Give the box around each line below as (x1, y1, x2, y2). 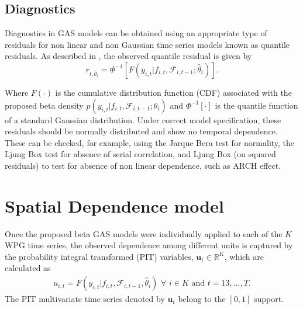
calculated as (5, 262, 51, 274)
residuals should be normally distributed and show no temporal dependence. (5, 125, 278, 137)
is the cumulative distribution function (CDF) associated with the (55, 86, 292, 98)
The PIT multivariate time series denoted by (5, 293, 165, 305)
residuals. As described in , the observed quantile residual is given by (5, 50, 252, 62)
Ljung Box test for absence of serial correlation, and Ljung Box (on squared (5, 148, 276, 160)
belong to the (178, 293, 226, 305)
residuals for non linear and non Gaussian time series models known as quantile (5, 38, 290, 50)
